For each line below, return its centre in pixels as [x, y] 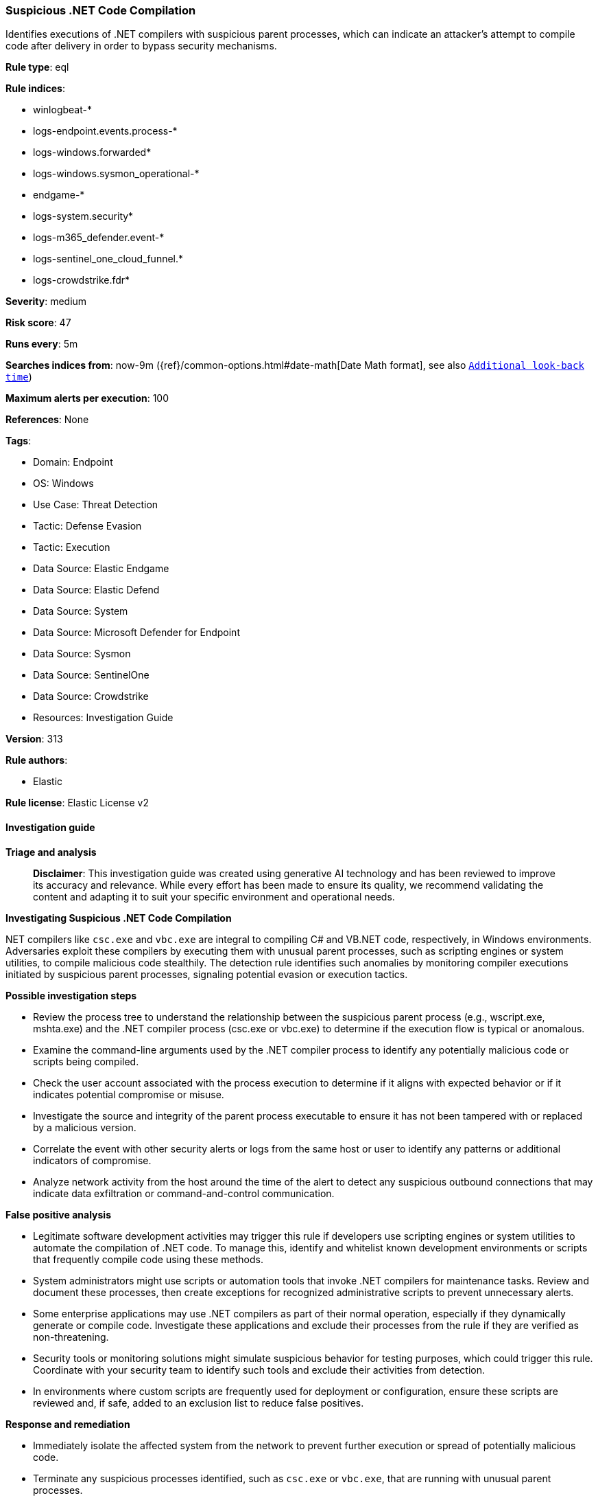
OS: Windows [63, 484]
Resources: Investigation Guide [103, 718]
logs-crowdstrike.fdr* [82, 280]
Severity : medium [46, 302]
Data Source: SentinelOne [91, 675]
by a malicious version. [85, 1127]
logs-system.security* [83, 216]
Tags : [19, 441]
